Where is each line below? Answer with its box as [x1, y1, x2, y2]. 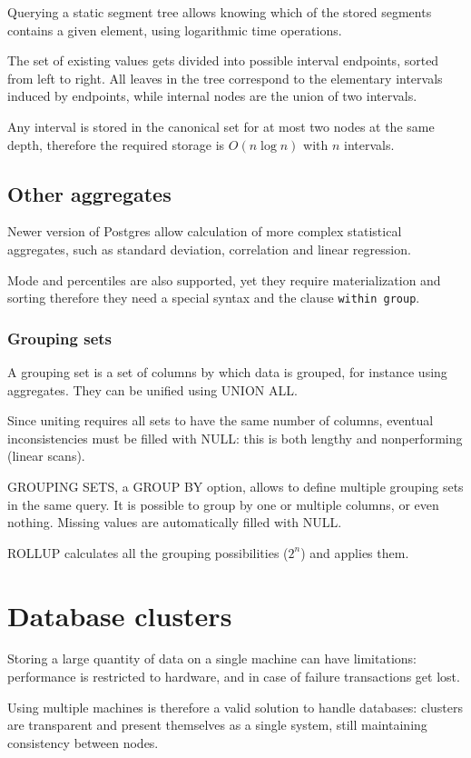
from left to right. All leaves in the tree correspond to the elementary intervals [7, 68, 443, 87]
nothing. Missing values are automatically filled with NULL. [7, 513, 342, 532]
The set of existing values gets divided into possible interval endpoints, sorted [7, 51, 439, 70]
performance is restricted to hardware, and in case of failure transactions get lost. [7, 667, 460, 686]
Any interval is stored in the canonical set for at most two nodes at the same [7, 116, 435, 135]
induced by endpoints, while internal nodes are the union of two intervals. [7, 86, 417, 105]
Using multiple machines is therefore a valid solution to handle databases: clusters [7, 697, 463, 716]
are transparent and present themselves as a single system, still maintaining [7, 715, 427, 734]
